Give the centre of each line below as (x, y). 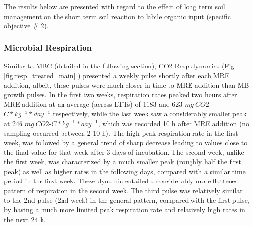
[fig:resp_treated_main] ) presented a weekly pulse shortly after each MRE (117, 75)
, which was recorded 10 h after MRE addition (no (174, 123)
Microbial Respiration (48, 47)
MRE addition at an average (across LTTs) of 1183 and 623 (93, 104)
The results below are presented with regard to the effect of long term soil (115, 6)
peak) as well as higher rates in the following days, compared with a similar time (125, 171)
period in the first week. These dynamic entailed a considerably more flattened (122, 181)
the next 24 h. (25, 219)
